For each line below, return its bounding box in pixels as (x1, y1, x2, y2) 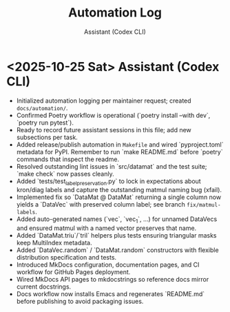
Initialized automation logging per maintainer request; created (16, 96, 191, 105)
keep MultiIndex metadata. (16, 239, 92, 247)
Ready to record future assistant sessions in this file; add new (16, 125, 192, 134)
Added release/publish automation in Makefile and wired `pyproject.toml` (16, 140, 224, 149)
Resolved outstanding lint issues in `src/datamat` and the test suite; (16, 162, 207, 170)
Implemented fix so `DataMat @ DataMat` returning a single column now (16, 193, 222, 201)
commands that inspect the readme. (16, 155, 120, 163)
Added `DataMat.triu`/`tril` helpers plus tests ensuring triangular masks (16, 231, 217, 240)
